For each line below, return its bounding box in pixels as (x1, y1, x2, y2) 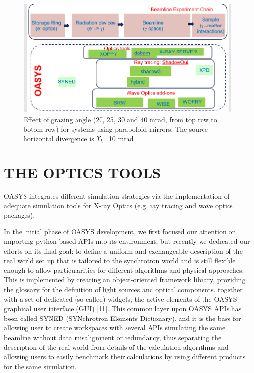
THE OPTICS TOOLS (4, 162, 161, 182)
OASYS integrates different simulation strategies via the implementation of (4, 190, 230, 201)
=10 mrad (103, 133, 134, 143)
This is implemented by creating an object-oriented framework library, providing (4, 274, 246, 285)
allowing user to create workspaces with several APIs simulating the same (4, 322, 226, 333)
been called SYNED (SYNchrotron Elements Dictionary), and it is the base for (4, 313, 241, 323)
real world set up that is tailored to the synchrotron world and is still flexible (4, 255, 236, 266)
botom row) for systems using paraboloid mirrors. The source (24, 124, 208, 134)
